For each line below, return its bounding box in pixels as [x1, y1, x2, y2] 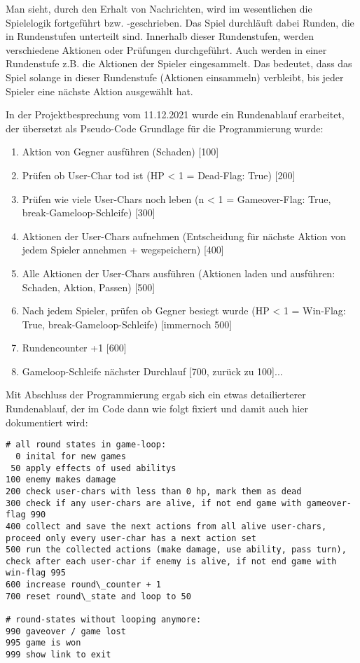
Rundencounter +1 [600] [22, 340, 127, 355]
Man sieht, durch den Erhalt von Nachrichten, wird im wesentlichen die [6, 1, 312, 15]
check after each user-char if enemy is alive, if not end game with [6, 556, 337, 566]
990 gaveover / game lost [6, 626, 126, 636]
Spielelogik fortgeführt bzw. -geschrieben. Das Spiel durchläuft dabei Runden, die [6, 15, 354, 29]
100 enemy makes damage [6, 475, 116, 485]
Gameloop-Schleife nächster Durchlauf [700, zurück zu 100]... [22, 363, 283, 378]
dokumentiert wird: [6, 414, 88, 429]
